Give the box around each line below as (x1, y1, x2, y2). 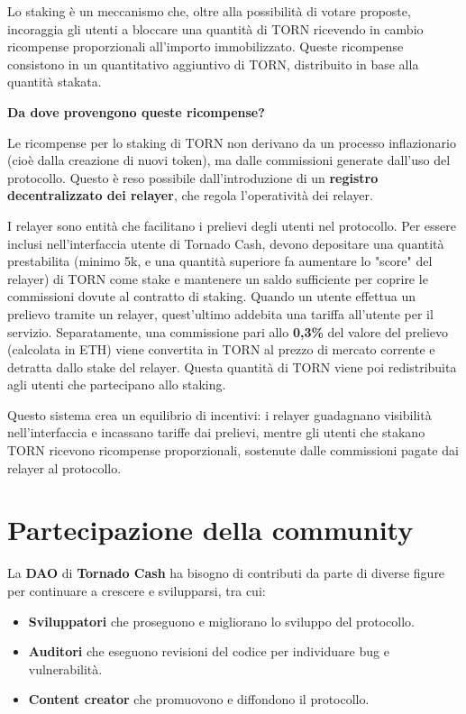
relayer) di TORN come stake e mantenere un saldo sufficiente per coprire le (7, 269, 428, 288)
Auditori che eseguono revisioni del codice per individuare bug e (28, 642, 389, 661)
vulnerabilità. (28, 659, 103, 678)
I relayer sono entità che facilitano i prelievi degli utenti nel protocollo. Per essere (7, 215, 457, 234)
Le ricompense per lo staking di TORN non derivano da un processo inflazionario (7, 133, 456, 151)
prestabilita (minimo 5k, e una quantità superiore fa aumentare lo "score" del (7, 252, 433, 270)
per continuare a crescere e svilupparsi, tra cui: (7, 581, 266, 600)
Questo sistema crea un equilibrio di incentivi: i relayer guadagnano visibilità (7, 405, 432, 424)
